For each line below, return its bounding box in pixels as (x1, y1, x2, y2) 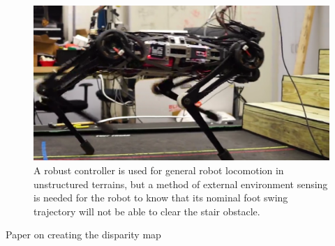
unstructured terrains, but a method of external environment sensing (33, 176, 328, 191)
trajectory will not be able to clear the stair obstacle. (33, 203, 260, 218)
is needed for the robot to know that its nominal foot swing (33, 190, 288, 205)
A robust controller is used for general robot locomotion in (33, 162, 284, 177)
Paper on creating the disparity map (6, 227, 161, 242)
